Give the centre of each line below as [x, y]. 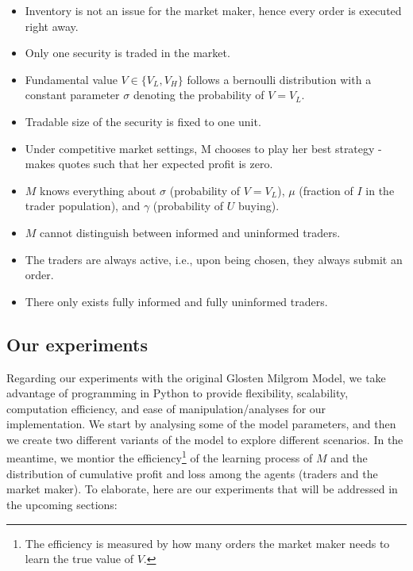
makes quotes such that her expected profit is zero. [149, 164]
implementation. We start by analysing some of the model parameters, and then [201, 424]
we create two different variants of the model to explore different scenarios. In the [205, 439]
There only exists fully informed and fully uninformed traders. [176, 301]
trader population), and [83, 206]
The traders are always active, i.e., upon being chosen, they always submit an [214, 259]
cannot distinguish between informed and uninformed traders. [190, 232]
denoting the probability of [199, 95]
